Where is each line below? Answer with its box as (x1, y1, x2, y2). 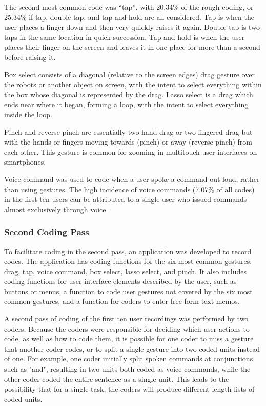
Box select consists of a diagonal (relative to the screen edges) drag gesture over (4, 69, 255, 79)
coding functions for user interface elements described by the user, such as (4, 276, 237, 287)
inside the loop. (4, 109, 52, 119)
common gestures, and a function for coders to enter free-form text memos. (4, 296, 240, 307)
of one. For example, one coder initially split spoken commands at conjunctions (4, 353, 253, 364)
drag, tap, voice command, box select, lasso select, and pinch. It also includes (4, 266, 247, 276)
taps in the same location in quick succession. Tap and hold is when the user (4, 31, 245, 42)
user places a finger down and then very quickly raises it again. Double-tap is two (4, 22, 260, 32)
